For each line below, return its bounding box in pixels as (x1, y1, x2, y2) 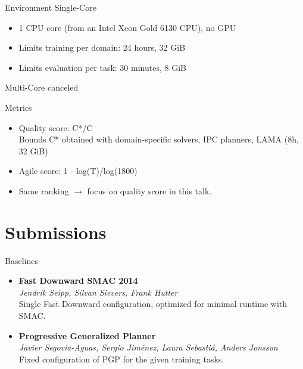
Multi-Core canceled (5, 81, 79, 94)
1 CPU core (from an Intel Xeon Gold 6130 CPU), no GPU (18, 21, 236, 33)
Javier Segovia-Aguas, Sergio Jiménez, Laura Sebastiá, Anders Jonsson (18, 341, 278, 354)
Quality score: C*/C (18, 121, 93, 134)
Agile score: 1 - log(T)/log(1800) (18, 165, 138, 177)
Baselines (5, 254, 38, 266)
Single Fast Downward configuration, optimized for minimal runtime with (18, 297, 288, 310)
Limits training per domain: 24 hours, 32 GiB (18, 41, 186, 54)
